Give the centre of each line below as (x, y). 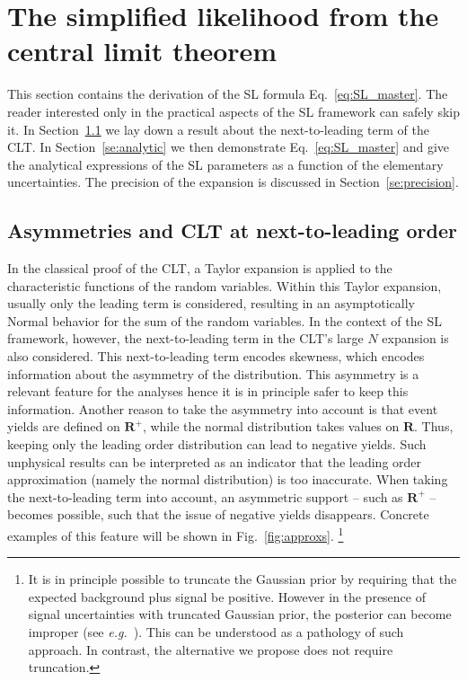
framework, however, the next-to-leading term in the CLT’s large (185, 338)
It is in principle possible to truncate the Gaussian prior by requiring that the (242, 579)
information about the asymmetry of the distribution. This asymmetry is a (213, 373)
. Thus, (434, 426)
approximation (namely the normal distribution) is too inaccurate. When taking (228, 479)
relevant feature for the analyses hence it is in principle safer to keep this (208, 391)
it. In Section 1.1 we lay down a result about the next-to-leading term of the (218, 129)
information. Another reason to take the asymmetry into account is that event (223, 408)
